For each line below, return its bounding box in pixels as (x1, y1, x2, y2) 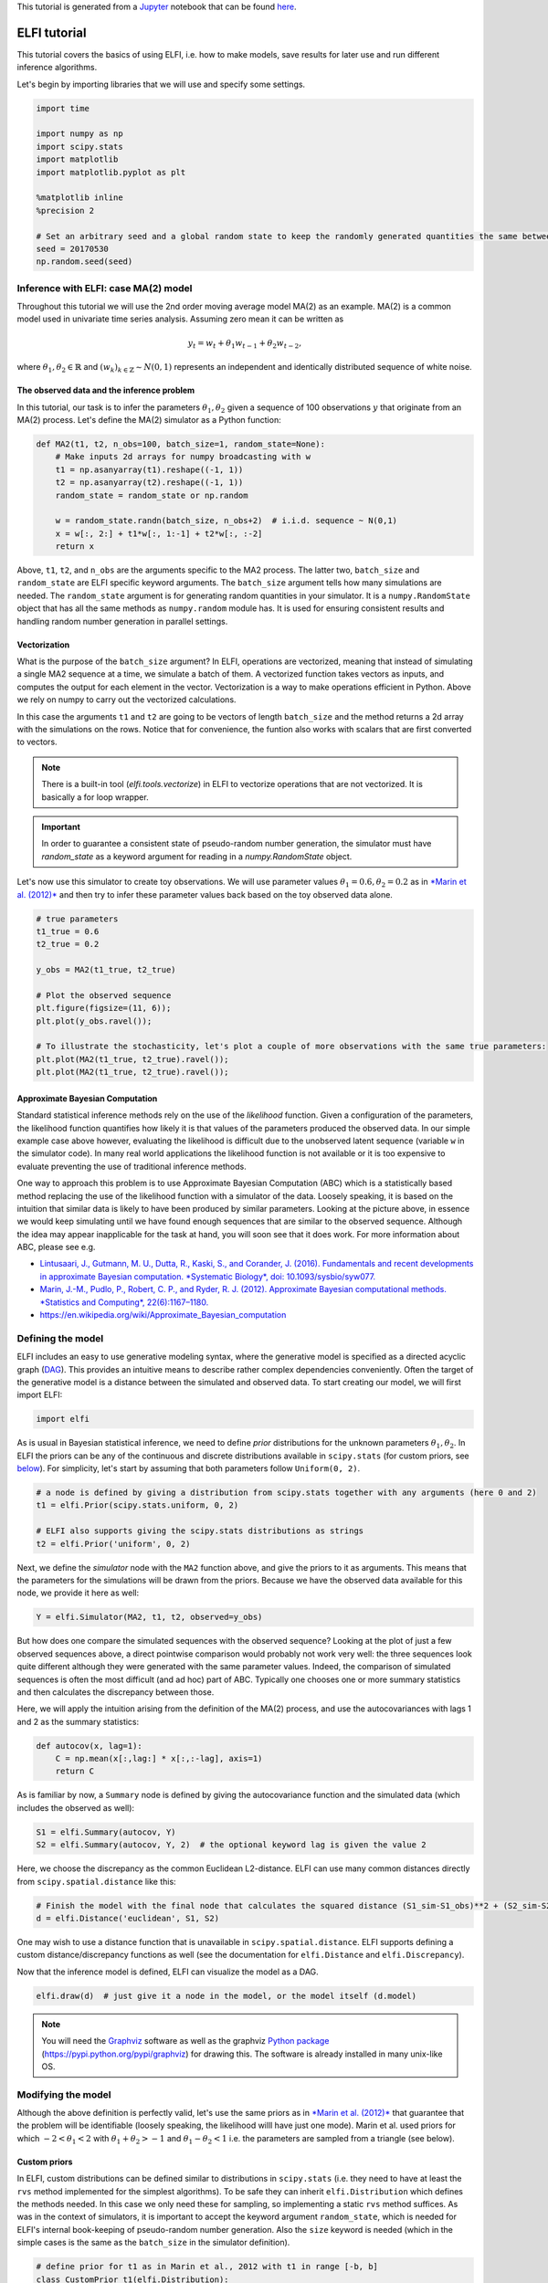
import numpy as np (36, 129, 123, 139)
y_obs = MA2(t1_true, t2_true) (36, 964, 177, 975)
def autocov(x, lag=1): (36, 1741, 143, 1751)
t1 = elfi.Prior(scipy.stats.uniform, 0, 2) (36, 1500, 239, 1510)
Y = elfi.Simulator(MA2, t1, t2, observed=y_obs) (36, 1612, 263, 1623)
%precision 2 (36, 205, 95, 216)
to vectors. (16, 736, 58, 748)
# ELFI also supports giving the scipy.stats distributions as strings (36, 1526, 364, 1536)
